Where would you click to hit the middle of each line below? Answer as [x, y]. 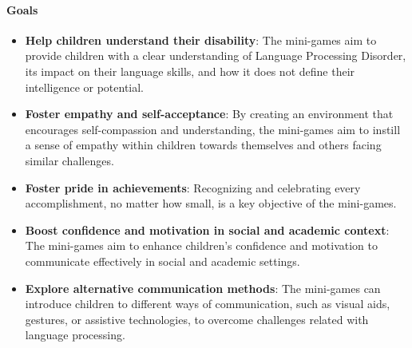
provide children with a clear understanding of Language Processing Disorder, [216, 55]
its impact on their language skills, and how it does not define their [190, 71]
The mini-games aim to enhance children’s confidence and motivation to [201, 245]
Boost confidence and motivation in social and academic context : [207, 229]
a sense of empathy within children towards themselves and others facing [203, 145]
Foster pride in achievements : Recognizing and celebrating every [193, 187]
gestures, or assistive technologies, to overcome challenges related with [197, 319]
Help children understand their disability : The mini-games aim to [201, 40]
